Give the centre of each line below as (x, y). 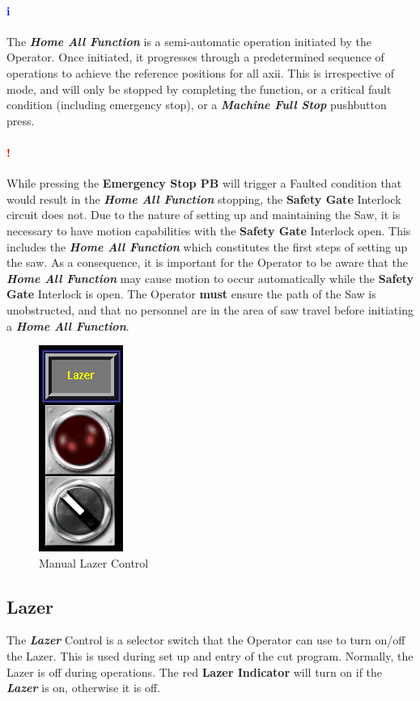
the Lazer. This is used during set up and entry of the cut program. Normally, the (210, 656)
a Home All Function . (68, 325)
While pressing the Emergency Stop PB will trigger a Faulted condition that (204, 183)
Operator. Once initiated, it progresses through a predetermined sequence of (195, 57)
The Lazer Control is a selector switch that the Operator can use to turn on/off (206, 640)
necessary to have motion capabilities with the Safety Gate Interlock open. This (209, 230)
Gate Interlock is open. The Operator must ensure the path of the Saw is (191, 294)
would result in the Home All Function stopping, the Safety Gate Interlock (204, 198)
